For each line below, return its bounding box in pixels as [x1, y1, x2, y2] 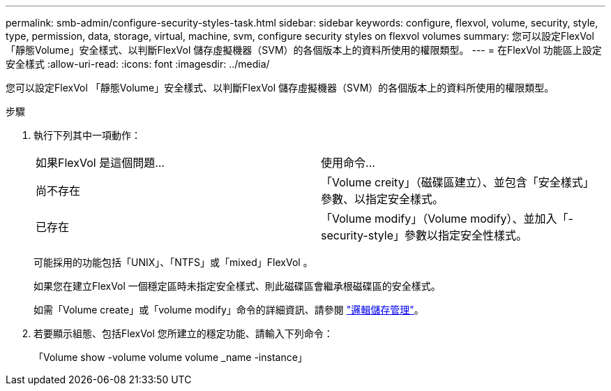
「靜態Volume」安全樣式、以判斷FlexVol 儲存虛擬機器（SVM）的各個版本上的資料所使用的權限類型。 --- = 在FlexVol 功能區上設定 [6, 44, 602, 56]
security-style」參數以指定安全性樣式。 [321, 228, 527, 242]
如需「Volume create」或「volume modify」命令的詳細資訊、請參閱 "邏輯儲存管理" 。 [33, 304, 424, 316]
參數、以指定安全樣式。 [321, 192, 444, 206]
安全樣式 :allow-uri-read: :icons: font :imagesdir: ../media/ [6, 58, 270, 70]
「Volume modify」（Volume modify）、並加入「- [321, 212, 573, 226]
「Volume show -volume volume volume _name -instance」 [33, 351, 308, 363]
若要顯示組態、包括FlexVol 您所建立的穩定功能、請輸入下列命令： [33, 327, 333, 339]
